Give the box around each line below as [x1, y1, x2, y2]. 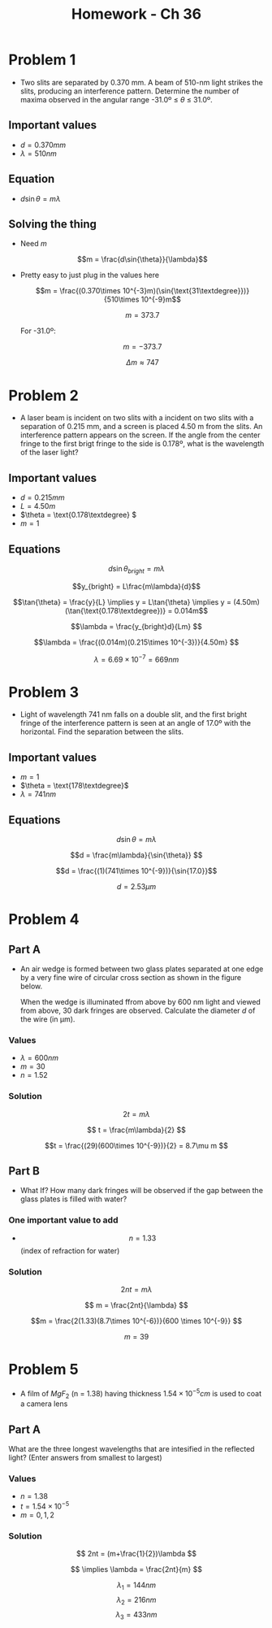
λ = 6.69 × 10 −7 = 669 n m [93, 653, 179, 664]
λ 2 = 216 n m [116, 1595, 157, 1606]
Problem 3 [8, 683, 80, 701]
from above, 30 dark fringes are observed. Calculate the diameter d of [19, 1005, 256, 1015]
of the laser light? [19, 448, 79, 458]
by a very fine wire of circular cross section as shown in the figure [19, 972, 242, 982]
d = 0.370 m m [19, 140, 67, 150]
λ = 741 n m [19, 789, 57, 799]
